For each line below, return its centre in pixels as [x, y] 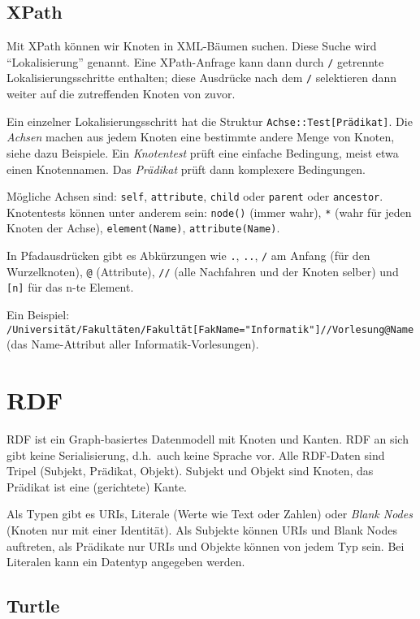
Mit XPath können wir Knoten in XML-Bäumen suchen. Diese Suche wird [192, 46]
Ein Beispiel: [38, 315]
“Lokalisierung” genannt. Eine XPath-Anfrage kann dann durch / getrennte [195, 61]
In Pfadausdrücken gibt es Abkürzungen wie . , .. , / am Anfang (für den [188, 255]
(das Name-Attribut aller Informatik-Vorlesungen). [133, 344]
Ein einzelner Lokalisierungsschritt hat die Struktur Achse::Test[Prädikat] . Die [210, 121]
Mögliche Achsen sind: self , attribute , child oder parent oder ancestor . [195, 196]
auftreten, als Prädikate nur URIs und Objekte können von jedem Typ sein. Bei [206, 545]
